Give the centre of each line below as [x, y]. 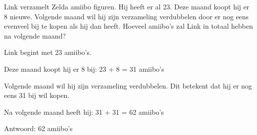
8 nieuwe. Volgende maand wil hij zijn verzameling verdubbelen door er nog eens [127, 16]
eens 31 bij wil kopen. [37, 95]
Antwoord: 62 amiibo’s [38, 128]
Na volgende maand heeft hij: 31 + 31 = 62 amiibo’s [84, 112]
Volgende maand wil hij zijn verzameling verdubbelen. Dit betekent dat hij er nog [128, 85]
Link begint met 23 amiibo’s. [48, 52]
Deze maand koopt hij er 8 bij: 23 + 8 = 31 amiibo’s [84, 68]
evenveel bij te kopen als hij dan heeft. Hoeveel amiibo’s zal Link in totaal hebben [128, 26]
